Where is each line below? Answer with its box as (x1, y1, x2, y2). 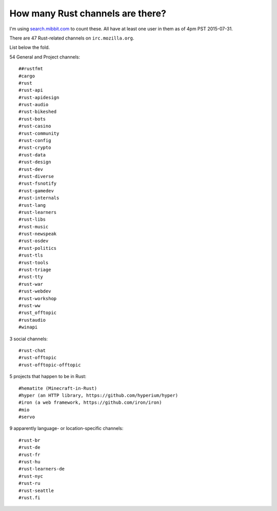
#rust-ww (18, 303, 41, 308)
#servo (18, 414, 35, 420)
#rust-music (18, 224, 49, 229)
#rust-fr (18, 451, 41, 458)
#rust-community (18, 130, 60, 136)
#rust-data (18, 152, 46, 158)
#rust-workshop (18, 296, 57, 301)
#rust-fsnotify (18, 181, 57, 187)
